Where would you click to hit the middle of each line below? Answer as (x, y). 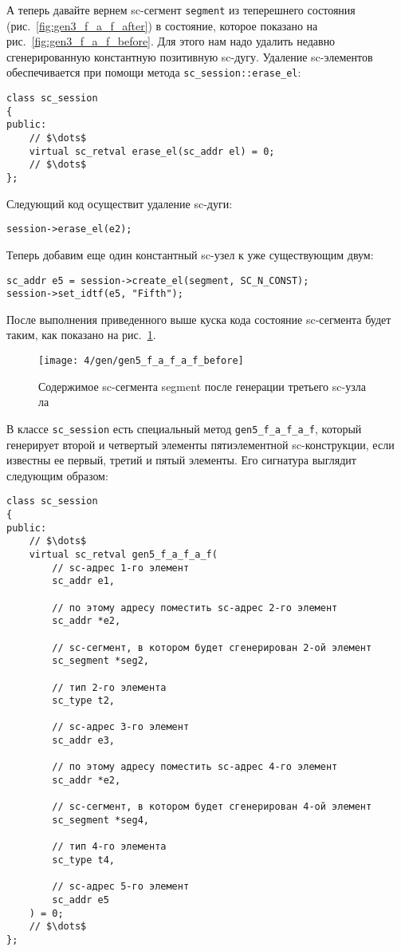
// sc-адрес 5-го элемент (121, 887)
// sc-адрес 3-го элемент (121, 727)
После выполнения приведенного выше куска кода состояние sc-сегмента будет (199, 319)
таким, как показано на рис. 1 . (81, 335)
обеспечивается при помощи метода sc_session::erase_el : (154, 72)
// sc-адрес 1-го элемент (121, 568)
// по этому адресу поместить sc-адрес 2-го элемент (195, 608)
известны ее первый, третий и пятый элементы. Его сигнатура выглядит (181, 460)
